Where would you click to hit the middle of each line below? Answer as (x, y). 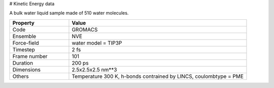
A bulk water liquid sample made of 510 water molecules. (69, 13)
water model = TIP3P (97, 43)
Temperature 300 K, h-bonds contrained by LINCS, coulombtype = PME (158, 76)
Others (21, 76)
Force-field (26, 43)
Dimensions (26, 70)
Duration (23, 63)
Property (24, 23)
